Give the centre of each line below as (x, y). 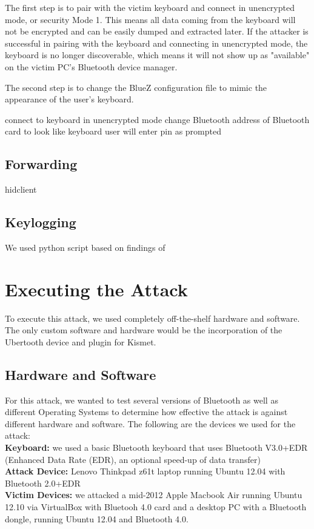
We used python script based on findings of (85, 247)
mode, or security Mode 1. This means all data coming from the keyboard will (150, 19)
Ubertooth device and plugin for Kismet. (81, 341)
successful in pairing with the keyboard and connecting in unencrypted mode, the (156, 43)
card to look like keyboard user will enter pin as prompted (113, 131)
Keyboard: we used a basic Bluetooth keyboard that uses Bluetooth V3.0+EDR (156, 447)
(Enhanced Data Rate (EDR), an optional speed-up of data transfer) (133, 459)
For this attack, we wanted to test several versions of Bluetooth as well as (142, 400)
